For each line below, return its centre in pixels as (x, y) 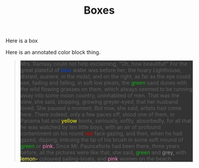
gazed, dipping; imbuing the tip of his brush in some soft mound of (102, 140)
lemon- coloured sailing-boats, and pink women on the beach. (96, 159)
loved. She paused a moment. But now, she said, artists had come (101, 108)
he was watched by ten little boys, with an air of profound (90, 127)
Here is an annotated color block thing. (53, 52)
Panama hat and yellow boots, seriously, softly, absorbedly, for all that (106, 121)
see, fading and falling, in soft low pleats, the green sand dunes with (104, 83)
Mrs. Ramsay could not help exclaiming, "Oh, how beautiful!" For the (104, 64)
